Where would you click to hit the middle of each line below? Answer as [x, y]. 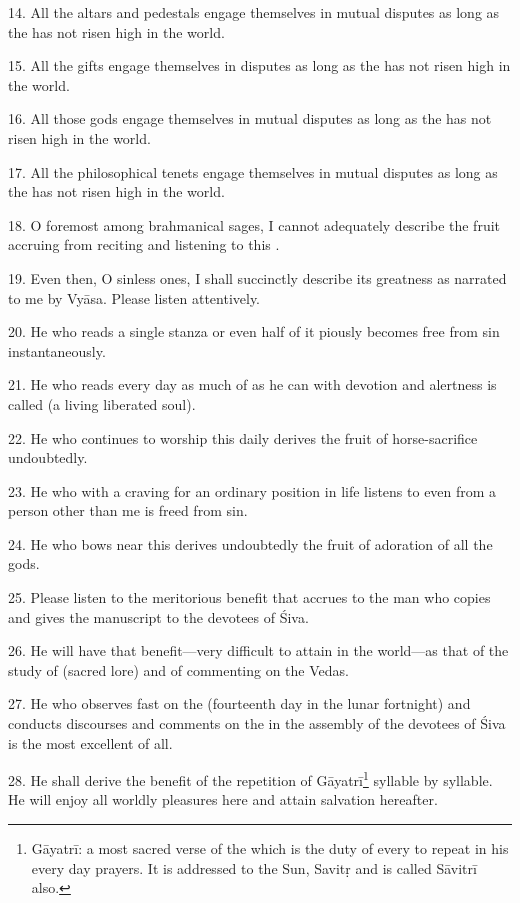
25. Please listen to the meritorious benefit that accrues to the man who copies [249, 597]
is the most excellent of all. [90, 742]
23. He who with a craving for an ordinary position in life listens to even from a [252, 490]
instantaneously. [57, 350]
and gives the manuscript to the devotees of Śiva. [158, 616]
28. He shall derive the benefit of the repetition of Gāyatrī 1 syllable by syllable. [250, 778]
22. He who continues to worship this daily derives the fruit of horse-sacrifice [243, 437]
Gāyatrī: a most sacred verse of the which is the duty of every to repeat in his [270, 848]
